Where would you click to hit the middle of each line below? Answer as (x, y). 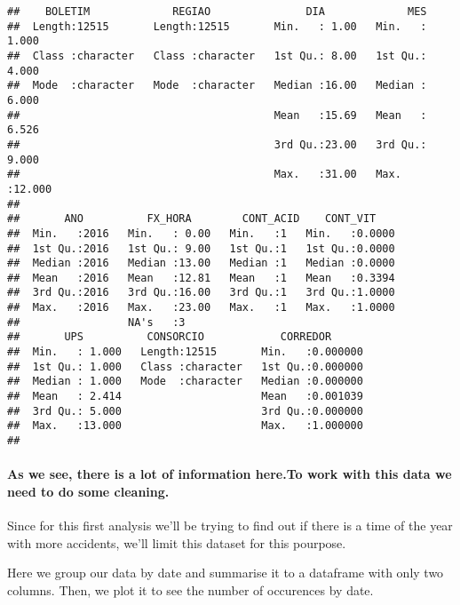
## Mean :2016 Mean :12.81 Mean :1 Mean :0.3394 (201, 278)
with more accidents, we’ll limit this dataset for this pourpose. (177, 542)
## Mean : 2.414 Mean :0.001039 (185, 397)
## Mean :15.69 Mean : (217, 115)
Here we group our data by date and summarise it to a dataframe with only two (226, 573)
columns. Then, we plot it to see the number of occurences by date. (190, 589)
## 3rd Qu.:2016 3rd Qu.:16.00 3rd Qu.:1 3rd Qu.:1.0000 (201, 293)
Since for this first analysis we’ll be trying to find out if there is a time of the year (230, 525)
